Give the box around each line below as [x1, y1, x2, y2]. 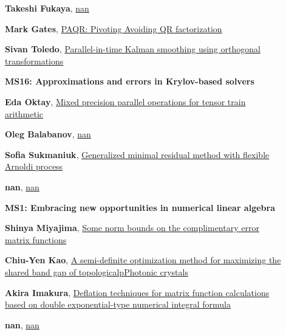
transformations [5, 54, 64, 67]
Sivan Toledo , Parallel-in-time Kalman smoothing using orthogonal [5, 43, 260, 55]
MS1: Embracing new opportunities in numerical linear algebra [5, 201, 276, 213]
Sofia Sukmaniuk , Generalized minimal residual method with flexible [5, 148, 270, 161]
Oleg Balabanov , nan [5, 128, 91, 140]
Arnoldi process [5, 160, 63, 173]
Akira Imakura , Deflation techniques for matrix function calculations [5, 286, 270, 299]
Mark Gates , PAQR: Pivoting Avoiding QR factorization [5, 22, 222, 35]
